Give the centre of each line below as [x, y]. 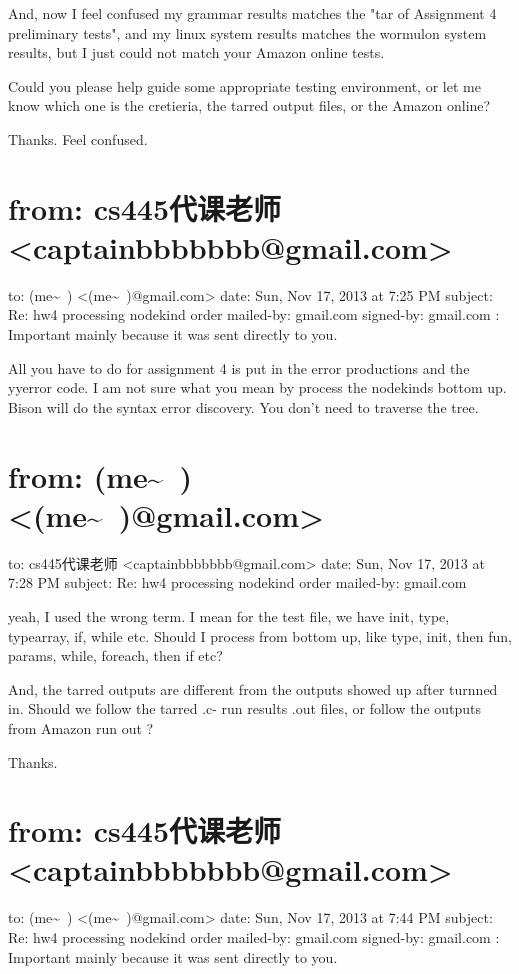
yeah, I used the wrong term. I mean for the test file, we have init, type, [229, 615]
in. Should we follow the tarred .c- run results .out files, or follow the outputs [245, 708]
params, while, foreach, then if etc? [115, 655]
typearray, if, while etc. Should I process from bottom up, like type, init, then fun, [260, 635]
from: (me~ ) [100, 475]
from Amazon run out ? [81, 727]
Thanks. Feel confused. [78, 138]
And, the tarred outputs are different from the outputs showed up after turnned [253, 688]
